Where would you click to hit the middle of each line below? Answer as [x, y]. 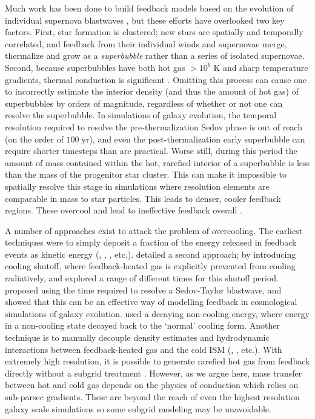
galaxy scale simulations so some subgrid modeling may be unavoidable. [138, 408]
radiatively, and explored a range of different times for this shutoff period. [142, 278]
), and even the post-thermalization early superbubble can [197, 139]
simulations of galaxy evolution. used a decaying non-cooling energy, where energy [157, 313]
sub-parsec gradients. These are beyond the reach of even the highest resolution [152, 397]
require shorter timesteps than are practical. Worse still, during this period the [151, 151]
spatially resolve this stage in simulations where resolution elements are [137, 186]
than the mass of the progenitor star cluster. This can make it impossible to [146, 174]
